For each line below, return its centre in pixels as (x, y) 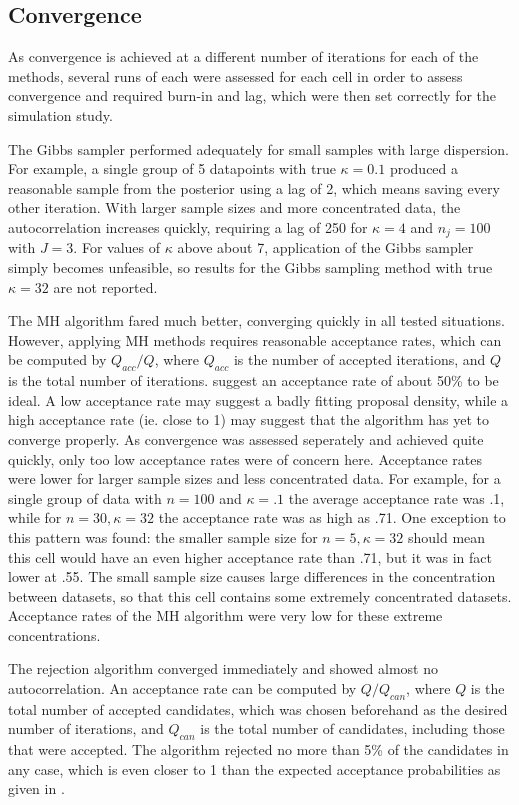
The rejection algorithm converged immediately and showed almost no (223, 668)
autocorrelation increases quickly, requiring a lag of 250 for (188, 226)
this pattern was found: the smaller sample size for (163, 536)
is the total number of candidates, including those (352, 728)
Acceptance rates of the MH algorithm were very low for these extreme (225, 615)
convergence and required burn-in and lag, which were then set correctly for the (252, 95)
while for (35, 517)
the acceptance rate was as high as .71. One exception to (332, 517)
